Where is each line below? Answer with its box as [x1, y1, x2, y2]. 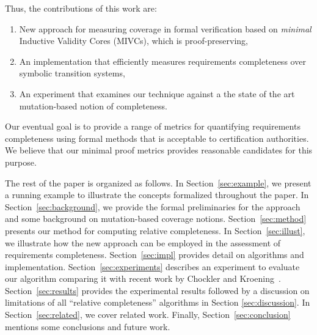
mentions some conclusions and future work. [5, 320, 170, 333]
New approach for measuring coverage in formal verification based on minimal [19, 22, 312, 35]
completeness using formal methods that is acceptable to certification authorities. [5, 131, 309, 144]
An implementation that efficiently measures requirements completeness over [19, 54, 306, 67]
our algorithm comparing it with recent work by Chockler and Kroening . [5, 272, 281, 285]
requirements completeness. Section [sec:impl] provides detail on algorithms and [5, 248, 304, 261]
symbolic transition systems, [19, 67, 125, 79]
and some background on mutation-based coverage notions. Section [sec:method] [5, 212, 307, 225]
